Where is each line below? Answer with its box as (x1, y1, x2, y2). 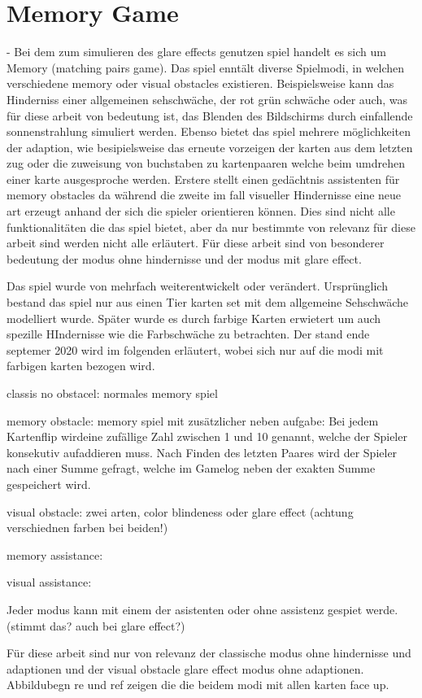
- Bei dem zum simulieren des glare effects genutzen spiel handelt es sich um (7, 43, 386, 60)
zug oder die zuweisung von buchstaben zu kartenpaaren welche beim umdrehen (7, 155, 405, 172)
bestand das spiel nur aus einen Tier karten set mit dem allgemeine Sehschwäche (7, 294, 409, 311)
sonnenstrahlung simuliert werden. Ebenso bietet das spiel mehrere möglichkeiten (7, 123, 411, 140)
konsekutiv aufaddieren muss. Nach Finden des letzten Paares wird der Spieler (7, 443, 398, 460)
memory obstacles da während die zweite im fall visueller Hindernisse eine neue (7, 186, 402, 203)
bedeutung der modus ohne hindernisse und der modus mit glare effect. (7, 250, 362, 267)
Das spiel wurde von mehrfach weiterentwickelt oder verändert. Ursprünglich (7, 277, 388, 294)
